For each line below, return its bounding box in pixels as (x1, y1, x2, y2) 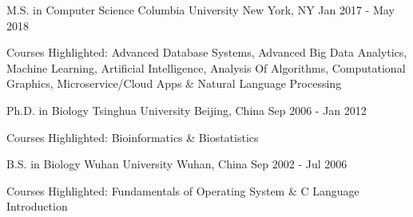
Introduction (6, 198, 68, 215)
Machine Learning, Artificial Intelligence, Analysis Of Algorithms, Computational (6, 59, 406, 76)
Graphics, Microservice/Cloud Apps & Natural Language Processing (6, 75, 342, 92)
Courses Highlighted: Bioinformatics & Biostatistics (6, 128, 259, 145)
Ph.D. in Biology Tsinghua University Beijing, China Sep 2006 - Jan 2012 (6, 101, 367, 118)
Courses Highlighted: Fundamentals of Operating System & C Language (6, 182, 359, 199)
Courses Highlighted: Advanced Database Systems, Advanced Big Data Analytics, (6, 44, 407, 61)
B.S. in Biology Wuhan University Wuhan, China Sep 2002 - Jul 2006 (6, 156, 347, 172)
